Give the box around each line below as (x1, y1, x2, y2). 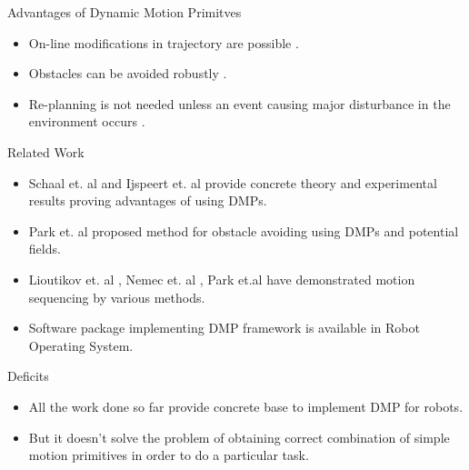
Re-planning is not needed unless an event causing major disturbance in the (28, 94, 451, 113)
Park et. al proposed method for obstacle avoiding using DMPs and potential (28, 221, 459, 240)
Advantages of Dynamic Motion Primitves (7, 3, 242, 21)
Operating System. (28, 335, 134, 355)
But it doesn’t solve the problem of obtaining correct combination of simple (28, 427, 450, 446)
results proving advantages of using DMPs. (28, 191, 267, 210)
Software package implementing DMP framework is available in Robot (28, 318, 420, 337)
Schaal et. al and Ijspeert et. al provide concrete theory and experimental (28, 173, 437, 192)
